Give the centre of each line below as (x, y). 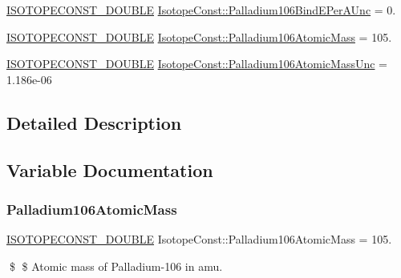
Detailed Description (94, 122)
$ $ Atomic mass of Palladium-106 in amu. (116, 266)
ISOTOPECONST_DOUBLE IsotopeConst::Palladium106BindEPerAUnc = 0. (201, 10)
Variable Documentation (110, 169)
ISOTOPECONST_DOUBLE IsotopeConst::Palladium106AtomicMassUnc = (197, 64)
